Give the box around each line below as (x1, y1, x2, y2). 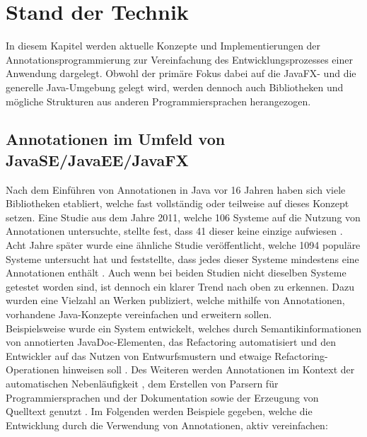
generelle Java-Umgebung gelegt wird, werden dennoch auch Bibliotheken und (6, 79, 344, 94)
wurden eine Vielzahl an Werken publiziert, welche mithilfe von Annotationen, (6, 293, 345, 308)
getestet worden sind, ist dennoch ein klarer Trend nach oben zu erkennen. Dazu (6, 279, 354, 293)
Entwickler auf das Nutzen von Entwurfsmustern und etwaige (6, 348, 272, 363)
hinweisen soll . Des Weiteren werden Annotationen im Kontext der (62, 362, 355, 377)
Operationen (6, 362, 59, 377)
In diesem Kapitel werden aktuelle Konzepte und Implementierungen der (6, 38, 321, 53)
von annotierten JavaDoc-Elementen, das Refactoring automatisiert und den (6, 334, 336, 349)
